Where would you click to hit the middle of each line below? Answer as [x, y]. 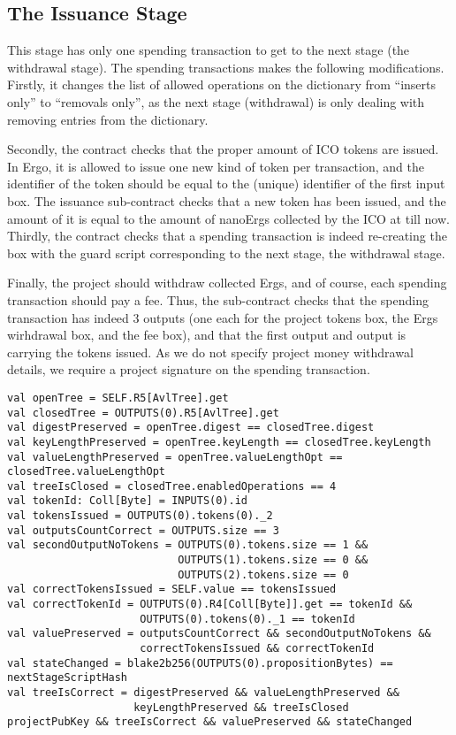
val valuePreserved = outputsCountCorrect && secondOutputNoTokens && [219, 634]
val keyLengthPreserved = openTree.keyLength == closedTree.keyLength [219, 442]
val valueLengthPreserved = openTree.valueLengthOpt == [175, 457]
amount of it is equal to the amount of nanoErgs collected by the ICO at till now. [228, 218]
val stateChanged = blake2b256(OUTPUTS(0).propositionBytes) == [200, 663]
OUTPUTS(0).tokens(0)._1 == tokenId [247, 619]
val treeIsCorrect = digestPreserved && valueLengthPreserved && [203, 693]
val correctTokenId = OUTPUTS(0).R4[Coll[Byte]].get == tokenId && [210, 605]
